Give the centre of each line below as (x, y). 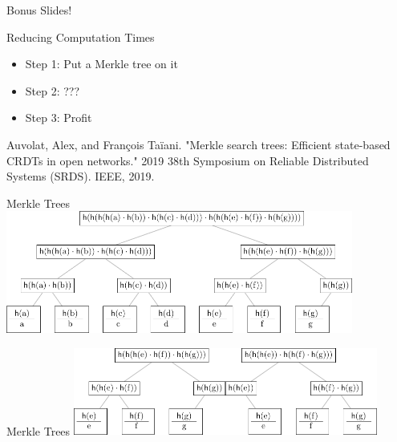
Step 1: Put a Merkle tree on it (101, 64)
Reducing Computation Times (81, 36)
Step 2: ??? (53, 90)
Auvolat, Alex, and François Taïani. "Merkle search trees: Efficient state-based (198, 144)
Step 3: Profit (59, 118)
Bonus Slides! (39, 10)
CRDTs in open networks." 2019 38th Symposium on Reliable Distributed (188, 160)
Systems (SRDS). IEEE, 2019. (81, 176)
